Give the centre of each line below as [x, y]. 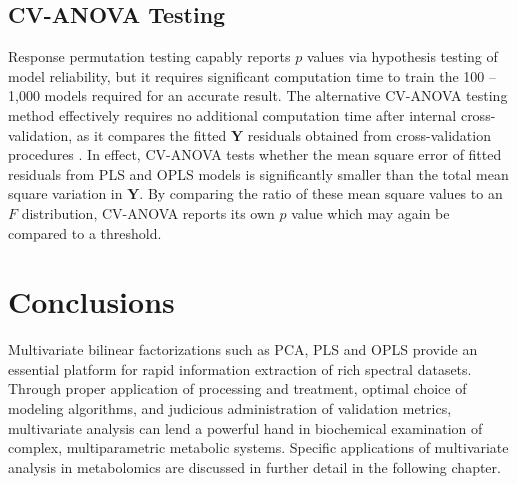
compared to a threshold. [85, 232]
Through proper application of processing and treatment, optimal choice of [237, 388]
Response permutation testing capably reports [149, 56]
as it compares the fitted [151, 134]
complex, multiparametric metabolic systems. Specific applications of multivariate [258, 447]
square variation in [65, 193]
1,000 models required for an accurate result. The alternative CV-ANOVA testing [258, 95]
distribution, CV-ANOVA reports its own [148, 212]
